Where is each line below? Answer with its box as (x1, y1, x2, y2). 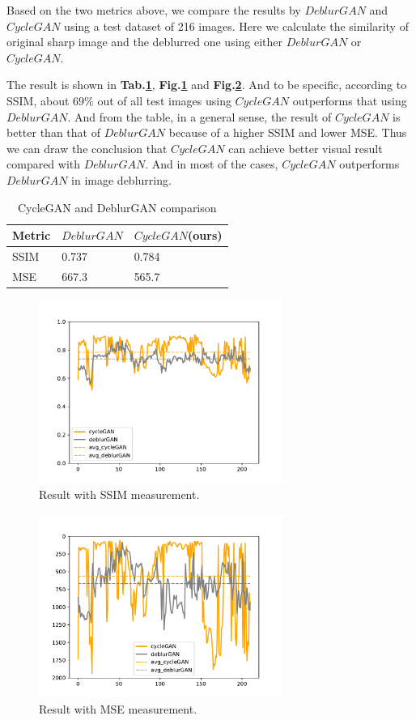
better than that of (6, 124, 100, 141)
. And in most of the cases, (145, 156, 278, 173)
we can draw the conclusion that (6, 139, 168, 156)
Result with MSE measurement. (39, 701, 197, 718)
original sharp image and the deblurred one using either (6, 33, 283, 50)
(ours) (188, 227, 223, 244)
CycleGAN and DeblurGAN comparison (18, 198, 217, 215)
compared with (6, 156, 81, 173)
